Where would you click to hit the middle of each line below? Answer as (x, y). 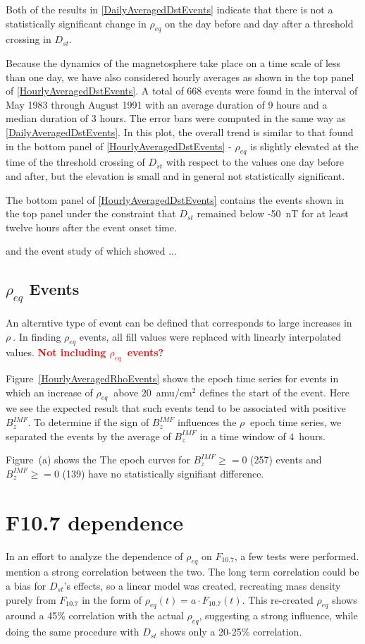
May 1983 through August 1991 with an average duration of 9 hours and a (167, 104)
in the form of (112, 599)
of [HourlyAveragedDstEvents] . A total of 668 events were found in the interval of (182, 91)
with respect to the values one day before (255, 162)
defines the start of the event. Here (275, 392)
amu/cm (174, 392)
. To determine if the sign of (88, 422)
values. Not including (56, 352)
